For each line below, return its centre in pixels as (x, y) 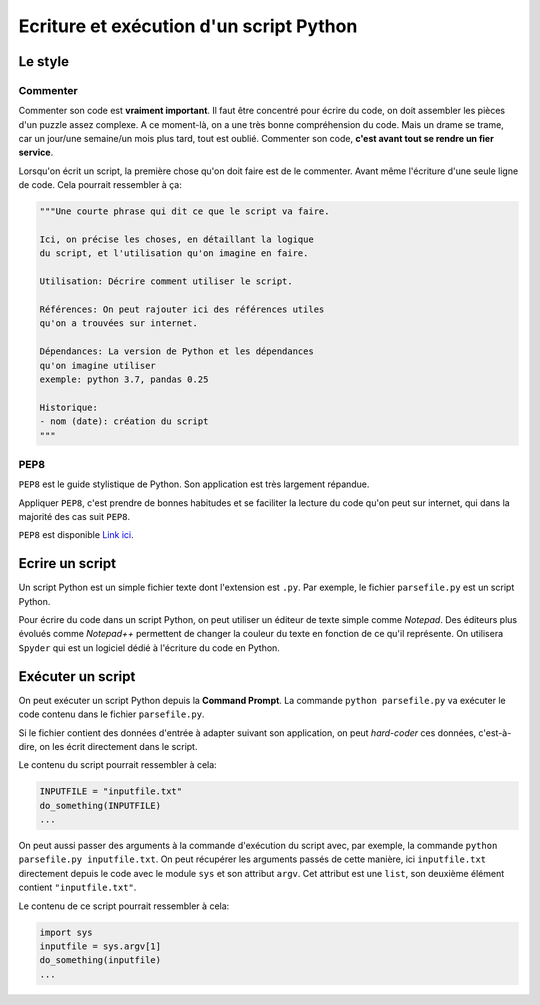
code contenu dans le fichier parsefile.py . (111, 714)
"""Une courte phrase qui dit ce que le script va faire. (184, 211)
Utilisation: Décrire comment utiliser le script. (166, 281)
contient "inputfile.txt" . (77, 887)
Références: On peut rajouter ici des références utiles (182, 309)
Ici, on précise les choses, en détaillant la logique (176, 239)
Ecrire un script (67, 563)
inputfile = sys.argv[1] (100, 946)
